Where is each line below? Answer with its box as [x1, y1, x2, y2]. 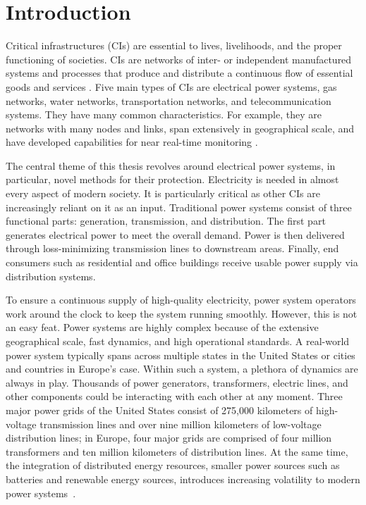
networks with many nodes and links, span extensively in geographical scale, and [6, 120, 355, 135]
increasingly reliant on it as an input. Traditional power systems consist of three [6, 199, 352, 214]
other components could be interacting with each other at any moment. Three [6, 389, 343, 404]
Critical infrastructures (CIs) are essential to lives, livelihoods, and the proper [6, 38, 342, 53]
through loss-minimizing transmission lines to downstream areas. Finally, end [6, 241, 339, 256]
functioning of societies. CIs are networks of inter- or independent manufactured [6, 51, 352, 66]
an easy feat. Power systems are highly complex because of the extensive [6, 320, 319, 335]
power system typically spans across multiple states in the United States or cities [6, 347, 355, 362]
